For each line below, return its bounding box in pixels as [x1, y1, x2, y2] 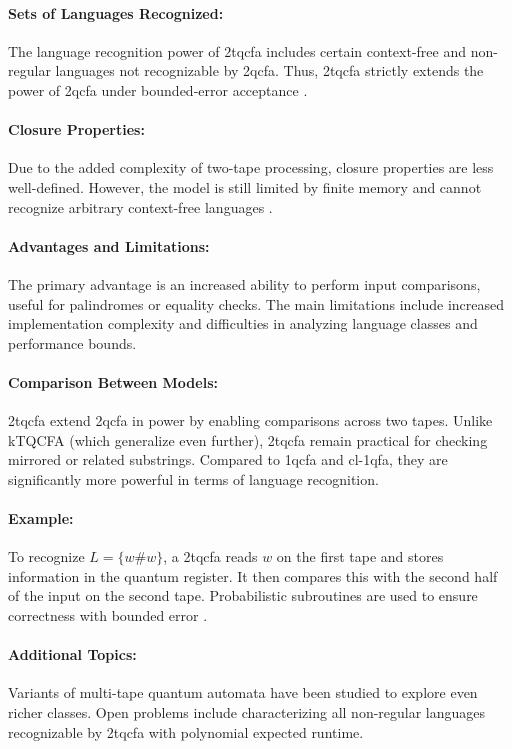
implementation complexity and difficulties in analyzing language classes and [8, 313, 478, 334]
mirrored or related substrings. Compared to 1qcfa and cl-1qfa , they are [8, 449, 448, 470]
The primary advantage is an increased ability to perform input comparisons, [8, 273, 481, 294]
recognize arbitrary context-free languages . [8, 196, 273, 217]
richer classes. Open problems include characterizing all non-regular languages [8, 702, 486, 723]
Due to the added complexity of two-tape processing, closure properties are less [8, 157, 494, 178]
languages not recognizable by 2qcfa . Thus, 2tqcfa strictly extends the [55, 60, 484, 81]
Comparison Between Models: [8, 371, 218, 392]
